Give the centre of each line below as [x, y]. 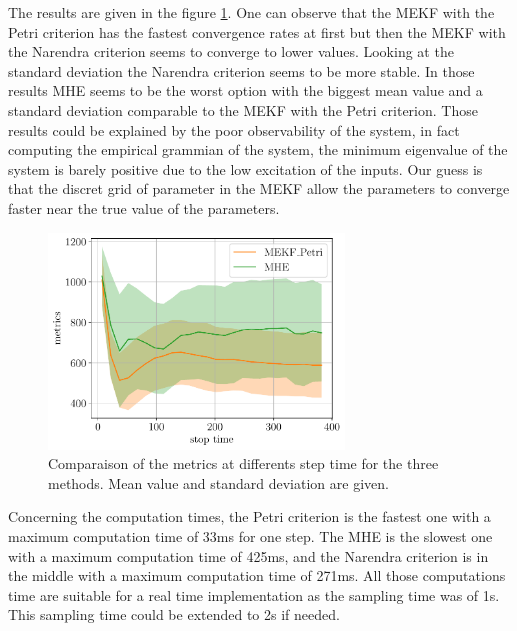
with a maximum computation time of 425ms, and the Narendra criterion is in [248, 555]
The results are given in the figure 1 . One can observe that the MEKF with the [251, 12]
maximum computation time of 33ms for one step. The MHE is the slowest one [250, 535]
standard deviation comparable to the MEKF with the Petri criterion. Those [243, 109]
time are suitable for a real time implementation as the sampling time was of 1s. [254, 594]
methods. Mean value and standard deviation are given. [218, 482]
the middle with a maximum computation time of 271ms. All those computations [257, 575]
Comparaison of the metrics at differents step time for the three [243, 463]
